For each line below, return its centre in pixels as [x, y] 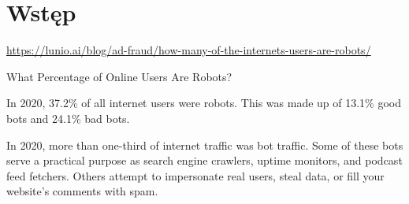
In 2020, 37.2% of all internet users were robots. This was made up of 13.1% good [204, 103]
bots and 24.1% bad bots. [68, 118]
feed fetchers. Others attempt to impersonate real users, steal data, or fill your [195, 175]
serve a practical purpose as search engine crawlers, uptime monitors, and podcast [204, 160]
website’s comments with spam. [82, 191]
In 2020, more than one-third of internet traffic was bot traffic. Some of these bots [205, 145]
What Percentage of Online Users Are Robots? [119, 76]
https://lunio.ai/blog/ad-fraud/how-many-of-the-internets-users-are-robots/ [189, 50]
